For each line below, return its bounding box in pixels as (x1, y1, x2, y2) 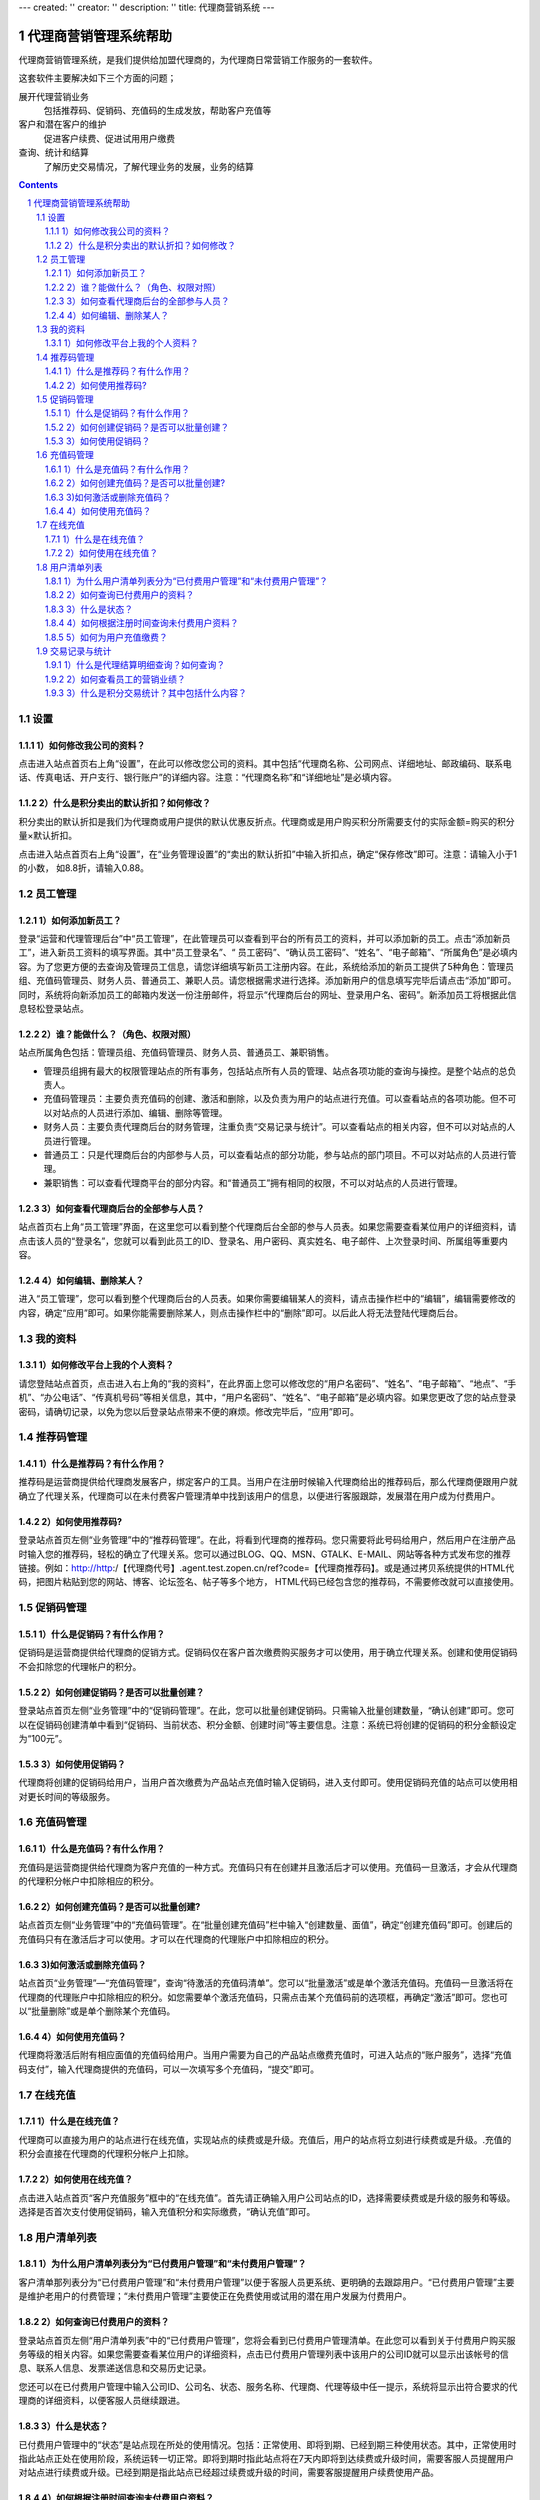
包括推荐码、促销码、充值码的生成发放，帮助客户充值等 (43, 105, 272, 117)
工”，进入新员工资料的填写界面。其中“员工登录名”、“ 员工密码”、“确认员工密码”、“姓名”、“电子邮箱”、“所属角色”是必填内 (18, 946, 519, 959)
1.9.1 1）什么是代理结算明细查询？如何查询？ (45, 659, 226, 671)
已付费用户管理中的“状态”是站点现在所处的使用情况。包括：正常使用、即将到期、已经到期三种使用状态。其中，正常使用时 (18, 2438, 517, 2450)
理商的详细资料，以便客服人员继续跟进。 (18, 2395, 185, 2407)
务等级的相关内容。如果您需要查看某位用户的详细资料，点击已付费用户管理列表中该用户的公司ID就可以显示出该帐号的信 (18, 2348, 509, 2360)
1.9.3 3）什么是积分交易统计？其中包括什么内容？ (45, 687, 247, 699)
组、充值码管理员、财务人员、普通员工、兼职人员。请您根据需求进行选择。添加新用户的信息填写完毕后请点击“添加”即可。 (18, 975, 517, 987)
